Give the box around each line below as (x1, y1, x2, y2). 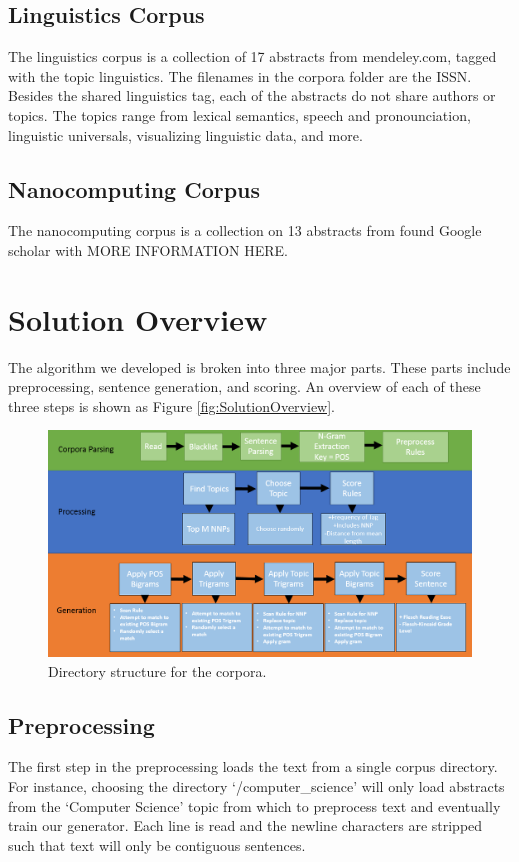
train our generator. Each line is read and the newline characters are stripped (8, 815, 483, 836)
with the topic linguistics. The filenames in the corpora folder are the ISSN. (8, 65, 472, 86)
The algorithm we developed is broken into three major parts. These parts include (8, 356, 511, 377)
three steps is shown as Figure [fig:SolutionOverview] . (8, 395, 336, 416)
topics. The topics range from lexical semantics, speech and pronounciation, (8, 104, 471, 125)
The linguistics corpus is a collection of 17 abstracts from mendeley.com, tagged (8, 46, 497, 67)
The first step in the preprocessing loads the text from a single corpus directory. (8, 756, 498, 777)
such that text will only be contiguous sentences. (8, 834, 306, 855)
